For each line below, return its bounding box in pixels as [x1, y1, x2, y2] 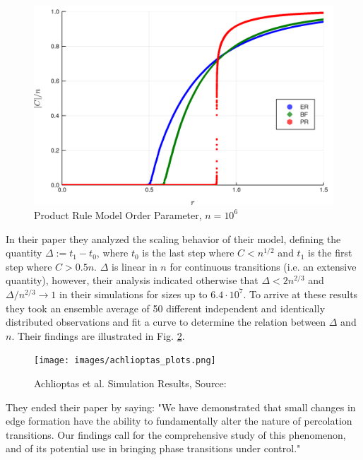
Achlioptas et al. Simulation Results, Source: [34, 375, 227, 390]
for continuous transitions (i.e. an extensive [169, 259, 357, 273]
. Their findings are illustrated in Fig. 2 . [11, 328, 185, 343]
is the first [308, 245, 352, 260]
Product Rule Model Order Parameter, [34, 207, 202, 222]
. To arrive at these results [243, 286, 358, 301]
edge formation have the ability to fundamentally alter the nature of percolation [6, 413, 352, 428]
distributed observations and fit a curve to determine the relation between [6, 314, 326, 329]
